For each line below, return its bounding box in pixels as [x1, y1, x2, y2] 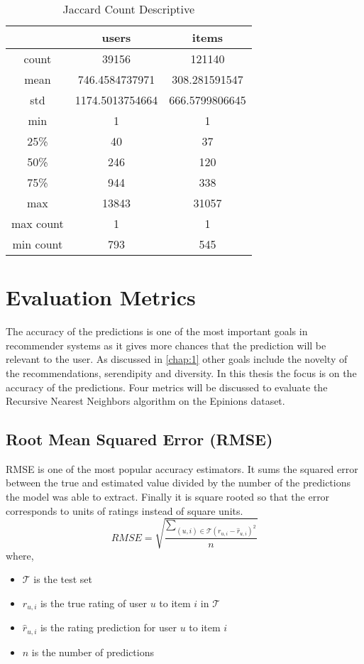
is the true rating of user [40, 596, 147, 610]
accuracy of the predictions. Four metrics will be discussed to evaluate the [6, 379, 328, 394]
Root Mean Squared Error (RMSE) [6, 428, 273, 450]
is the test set [33, 572, 92, 587]
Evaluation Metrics [6, 283, 196, 312]
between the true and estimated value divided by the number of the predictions [6, 475, 351, 490]
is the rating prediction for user [40, 620, 177, 635]
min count [12, 236, 63, 252]
